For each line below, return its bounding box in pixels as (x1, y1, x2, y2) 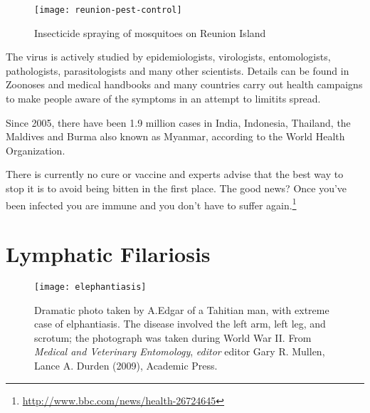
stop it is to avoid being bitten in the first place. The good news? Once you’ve (6, 181, 347, 195)
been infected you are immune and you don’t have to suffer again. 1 (6, 195, 297, 212)
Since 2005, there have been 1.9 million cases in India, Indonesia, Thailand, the (6, 115, 351, 130)
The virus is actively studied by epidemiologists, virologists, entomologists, (6, 49, 331, 64)
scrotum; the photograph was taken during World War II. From (34, 330, 312, 345)
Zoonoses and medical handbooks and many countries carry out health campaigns (6, 77, 363, 92)
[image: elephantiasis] (34, 281, 147, 292)
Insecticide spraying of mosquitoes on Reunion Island (34, 25, 266, 40)
